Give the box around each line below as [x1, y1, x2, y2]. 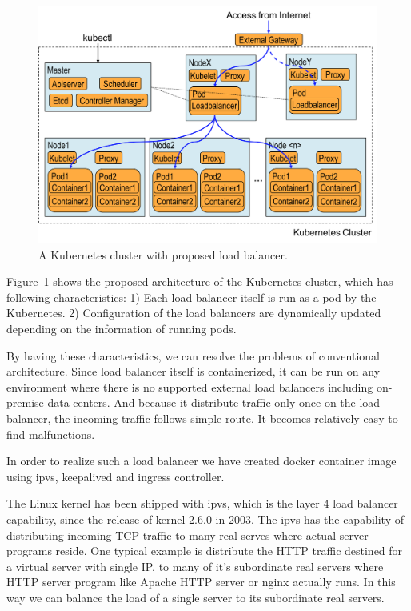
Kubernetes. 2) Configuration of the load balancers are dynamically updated [6, 304, 381, 321]
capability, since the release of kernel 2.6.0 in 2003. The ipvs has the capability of [6, 510, 404, 527]
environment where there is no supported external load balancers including [6, 378, 373, 395]
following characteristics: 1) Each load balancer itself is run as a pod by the [6, 288, 377, 305]
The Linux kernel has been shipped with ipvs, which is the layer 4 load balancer [6, 495, 398, 512]
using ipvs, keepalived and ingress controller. [6, 468, 225, 484]
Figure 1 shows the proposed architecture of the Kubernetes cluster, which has [6, 273, 393, 290]
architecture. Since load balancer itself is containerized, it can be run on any [6, 363, 381, 380]
